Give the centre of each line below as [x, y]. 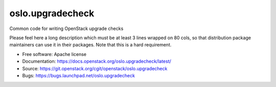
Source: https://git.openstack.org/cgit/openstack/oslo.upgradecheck [95, 68]
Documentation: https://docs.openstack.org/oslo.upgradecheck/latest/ [97, 62]
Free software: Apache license [54, 54]
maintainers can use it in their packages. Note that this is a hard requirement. [90, 45]
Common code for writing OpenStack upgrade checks [66, 28]
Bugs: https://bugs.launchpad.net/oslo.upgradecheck [79, 75]
